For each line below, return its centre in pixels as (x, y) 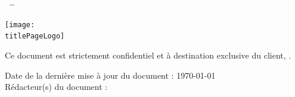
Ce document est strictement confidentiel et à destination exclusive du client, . (148, 55)
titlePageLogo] (35, 36)
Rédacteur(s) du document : (56, 87)
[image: (20, 25)
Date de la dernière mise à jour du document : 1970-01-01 (110, 75)
